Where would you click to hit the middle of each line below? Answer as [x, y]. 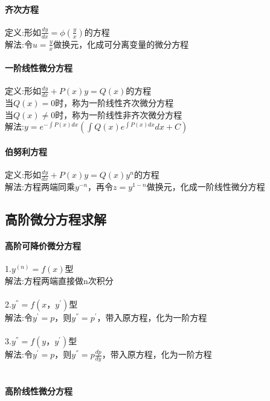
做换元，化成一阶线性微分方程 [206, 187]
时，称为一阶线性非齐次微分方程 [119, 114]
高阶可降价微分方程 [43, 246]
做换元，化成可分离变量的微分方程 [121, 44]
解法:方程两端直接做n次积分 [59, 280]
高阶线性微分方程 [39, 391]
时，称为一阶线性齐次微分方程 [114, 103]
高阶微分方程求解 [56, 219]
